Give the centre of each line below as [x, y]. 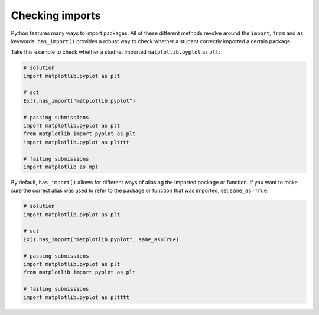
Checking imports [56, 15]
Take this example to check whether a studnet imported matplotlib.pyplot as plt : [116, 52]
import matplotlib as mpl [61, 167]
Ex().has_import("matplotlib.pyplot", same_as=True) [101, 239]
